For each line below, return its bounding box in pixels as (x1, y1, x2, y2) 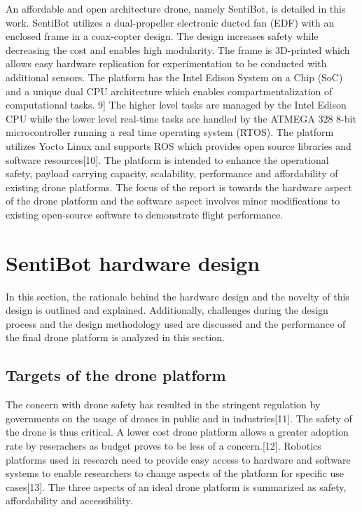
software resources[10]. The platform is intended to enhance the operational (6, 152, 329, 167)
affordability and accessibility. (6, 493, 133, 508)
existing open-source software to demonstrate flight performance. (6, 207, 284, 221)
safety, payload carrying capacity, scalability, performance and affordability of (6, 166, 338, 181)
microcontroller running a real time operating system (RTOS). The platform (6, 125, 334, 139)
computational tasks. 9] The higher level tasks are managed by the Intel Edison (6, 97, 347, 112)
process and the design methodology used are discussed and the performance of (6, 316, 346, 331)
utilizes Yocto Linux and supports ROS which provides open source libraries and (6, 138, 351, 153)
